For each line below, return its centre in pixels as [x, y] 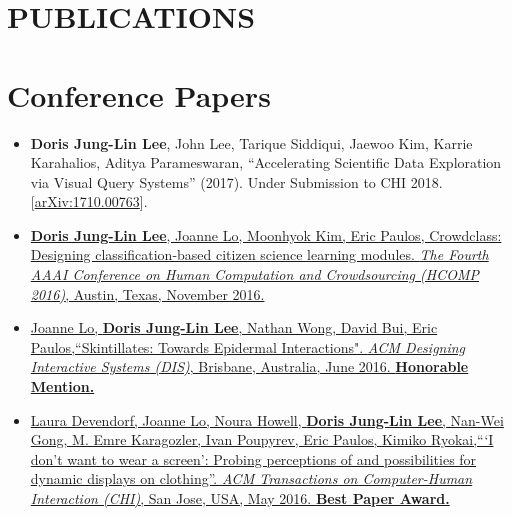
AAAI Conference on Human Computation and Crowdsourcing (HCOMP [255, 274]
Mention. [62, 386]
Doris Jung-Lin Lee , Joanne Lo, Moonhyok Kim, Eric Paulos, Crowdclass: [266, 234]
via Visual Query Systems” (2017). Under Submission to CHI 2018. [236, 181]
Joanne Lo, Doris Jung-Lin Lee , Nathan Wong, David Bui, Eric [234, 327]
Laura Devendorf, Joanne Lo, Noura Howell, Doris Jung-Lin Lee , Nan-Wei [267, 419]
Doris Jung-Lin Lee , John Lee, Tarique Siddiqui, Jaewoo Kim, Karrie [251, 142]
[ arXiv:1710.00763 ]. [89, 201]
